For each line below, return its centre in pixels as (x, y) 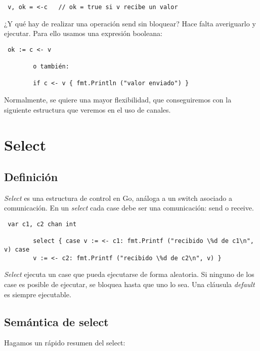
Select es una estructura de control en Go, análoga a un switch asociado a (118, 198)
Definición (31, 177)
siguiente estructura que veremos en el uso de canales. (88, 109)
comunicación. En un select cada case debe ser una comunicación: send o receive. (129, 208)
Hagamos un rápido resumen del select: (65, 343)
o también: (51, 67)
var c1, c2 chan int (42, 224)
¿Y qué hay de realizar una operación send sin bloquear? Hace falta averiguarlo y (130, 23)
